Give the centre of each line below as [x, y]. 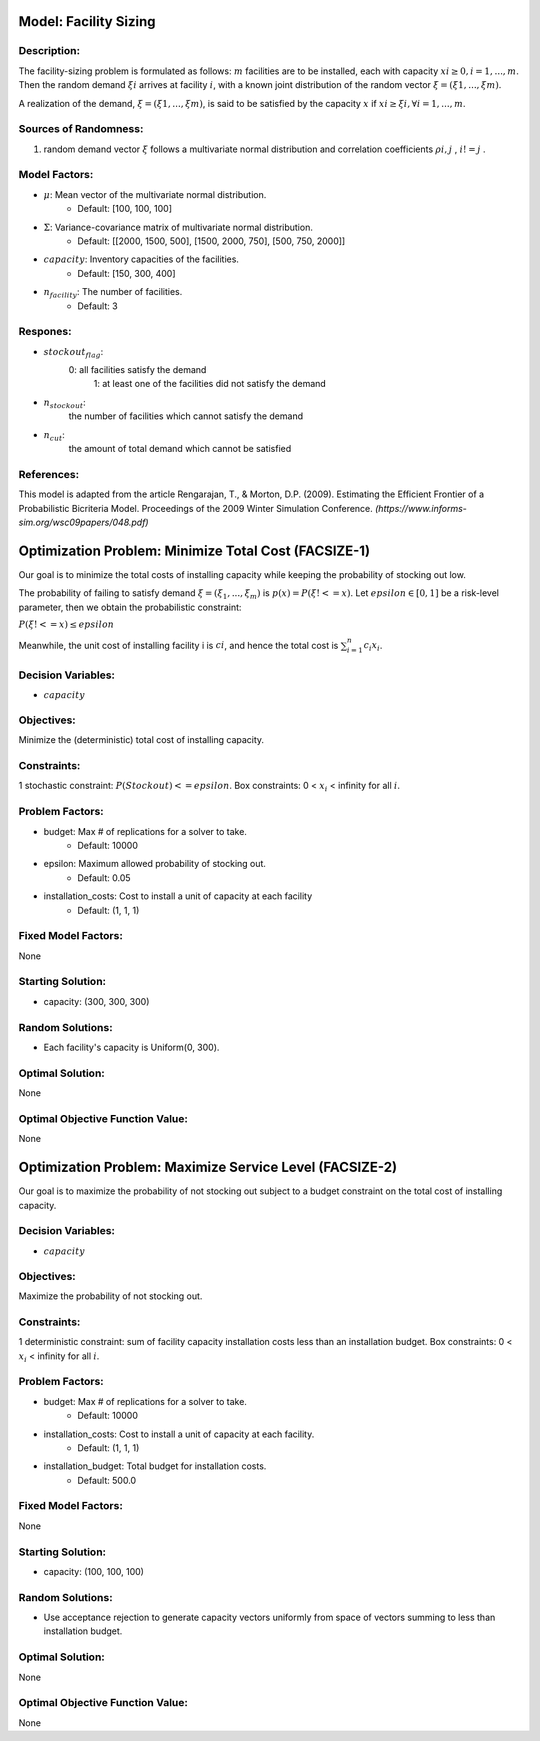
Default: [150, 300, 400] [126, 273]
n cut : [54, 435]
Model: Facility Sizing [87, 21]
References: [49, 474]
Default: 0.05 [104, 877]
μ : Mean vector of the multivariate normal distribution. [155, 194]
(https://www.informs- [421, 508]
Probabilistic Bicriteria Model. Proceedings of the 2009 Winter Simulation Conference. [196, 508]
